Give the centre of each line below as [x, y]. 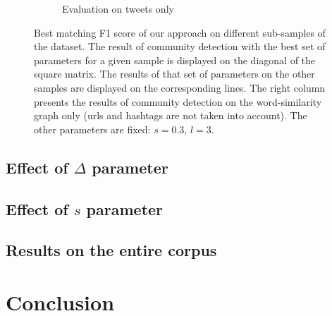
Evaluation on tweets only [118, 8]
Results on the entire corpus [111, 250]
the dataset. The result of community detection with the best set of [180, 46]
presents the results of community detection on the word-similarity [178, 101]
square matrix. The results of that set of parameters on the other [174, 74]
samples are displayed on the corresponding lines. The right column [180, 87]
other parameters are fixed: [92, 129]
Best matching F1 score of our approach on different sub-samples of [180, 32]
